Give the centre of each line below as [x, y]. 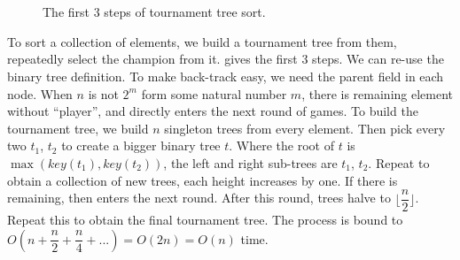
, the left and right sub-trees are [250, 162]
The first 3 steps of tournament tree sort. [154, 12]
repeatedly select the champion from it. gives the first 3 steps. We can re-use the [226, 59]
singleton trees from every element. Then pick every [305, 128]
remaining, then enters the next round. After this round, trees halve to [199, 198]
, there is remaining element [378, 93]
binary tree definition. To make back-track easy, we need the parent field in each [226, 76]
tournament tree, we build [78, 128]
